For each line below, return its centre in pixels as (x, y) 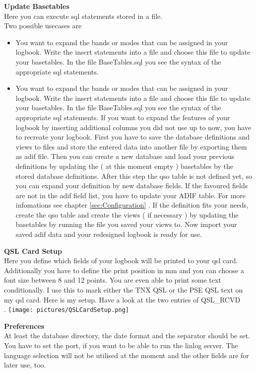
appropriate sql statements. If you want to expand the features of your (123, 117)
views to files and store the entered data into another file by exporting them (131, 146)
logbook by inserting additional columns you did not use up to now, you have (133, 127)
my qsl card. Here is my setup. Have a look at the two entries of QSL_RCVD (122, 299)
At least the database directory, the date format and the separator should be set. (127, 336)
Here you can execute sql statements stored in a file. (83, 16)
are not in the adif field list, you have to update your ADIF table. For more (131, 195)
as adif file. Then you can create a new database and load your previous (125, 156)
